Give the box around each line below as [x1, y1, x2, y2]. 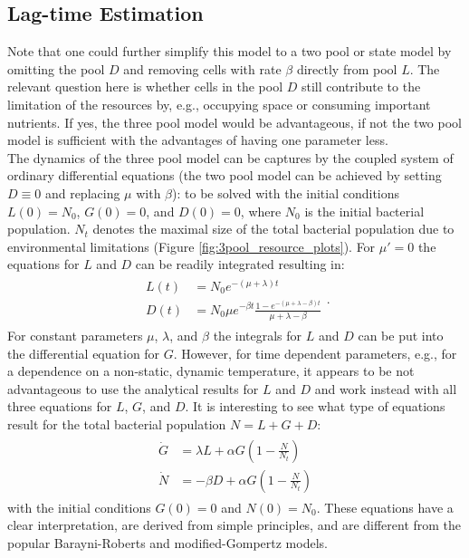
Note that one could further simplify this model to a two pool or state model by [7, 42, 452, 61]
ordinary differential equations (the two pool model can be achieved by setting [7, 166, 442, 185]
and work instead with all [314, 379, 457, 398]
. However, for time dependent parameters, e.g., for [173, 343, 457, 362]
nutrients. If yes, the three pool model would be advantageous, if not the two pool [7, 112, 462, 131]
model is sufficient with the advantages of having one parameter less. [7, 130, 388, 149]
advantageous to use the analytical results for [7, 379, 259, 398]
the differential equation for [7, 343, 160, 362]
